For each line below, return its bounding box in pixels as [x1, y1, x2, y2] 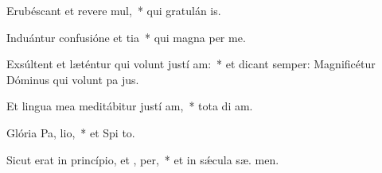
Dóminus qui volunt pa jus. [6, 71, 139, 87]
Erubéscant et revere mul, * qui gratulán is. [6, 2, 221, 18]
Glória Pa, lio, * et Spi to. [6, 124, 135, 140]
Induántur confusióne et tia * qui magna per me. [6, 29, 246, 45]
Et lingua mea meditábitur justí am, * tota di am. [6, 98, 253, 114]
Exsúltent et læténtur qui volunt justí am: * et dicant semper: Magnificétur [6, 56, 376, 72]
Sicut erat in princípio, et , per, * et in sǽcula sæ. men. [6, 151, 279, 167]
